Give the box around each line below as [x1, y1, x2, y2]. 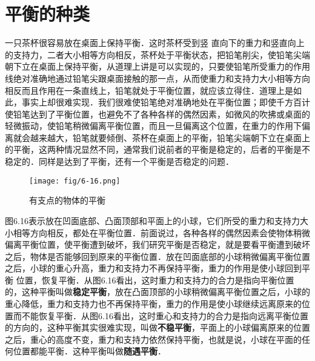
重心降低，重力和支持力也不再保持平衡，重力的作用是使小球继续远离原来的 [5, 297, 302, 310]
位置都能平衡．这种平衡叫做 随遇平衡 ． [13, 345, 166, 357]
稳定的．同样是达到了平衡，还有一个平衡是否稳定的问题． [5, 155, 234, 168]
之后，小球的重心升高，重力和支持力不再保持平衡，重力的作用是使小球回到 [5, 262, 302, 274]
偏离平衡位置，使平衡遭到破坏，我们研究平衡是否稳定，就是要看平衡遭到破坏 [5, 238, 310, 251]
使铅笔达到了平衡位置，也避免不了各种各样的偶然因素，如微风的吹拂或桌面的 [5, 107, 310, 120]
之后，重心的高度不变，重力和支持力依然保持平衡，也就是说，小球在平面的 [5, 333, 302, 345]
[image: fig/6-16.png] [29, 176, 121, 185]
